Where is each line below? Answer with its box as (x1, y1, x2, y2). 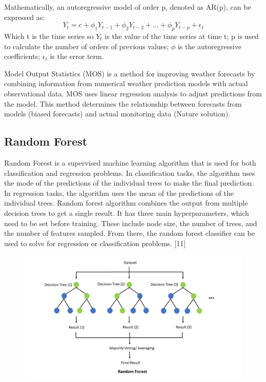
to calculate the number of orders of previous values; (4, 41, 169, 51)
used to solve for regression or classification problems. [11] (4, 237, 186, 248)
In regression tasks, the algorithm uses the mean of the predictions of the (4, 187, 234, 198)
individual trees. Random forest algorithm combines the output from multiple (4, 197, 248, 208)
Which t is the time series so (4, 30, 94, 41)
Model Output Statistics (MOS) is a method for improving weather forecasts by (4, 68, 255, 78)
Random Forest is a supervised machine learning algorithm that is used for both (4, 157, 256, 168)
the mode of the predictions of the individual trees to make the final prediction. (4, 177, 254, 188)
